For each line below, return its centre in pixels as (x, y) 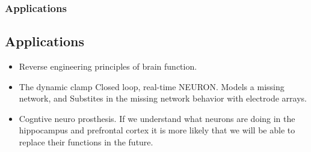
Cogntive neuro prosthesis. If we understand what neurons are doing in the (157, 118)
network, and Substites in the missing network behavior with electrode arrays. (163, 98)
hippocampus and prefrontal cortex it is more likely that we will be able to (157, 130)
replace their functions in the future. (86, 142)
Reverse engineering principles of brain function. (108, 66)
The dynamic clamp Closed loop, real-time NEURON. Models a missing (152, 86)
